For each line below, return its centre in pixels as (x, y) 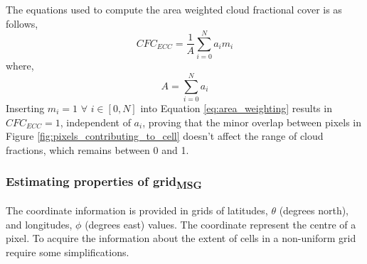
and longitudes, (39, 224)
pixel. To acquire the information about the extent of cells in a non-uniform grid (181, 238)
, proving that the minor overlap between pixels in (252, 122)
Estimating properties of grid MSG (104, 182)
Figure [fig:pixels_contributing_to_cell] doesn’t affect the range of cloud (165, 136)
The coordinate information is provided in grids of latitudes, (137, 210)
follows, (22, 23)
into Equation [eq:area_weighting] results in (236, 108)
